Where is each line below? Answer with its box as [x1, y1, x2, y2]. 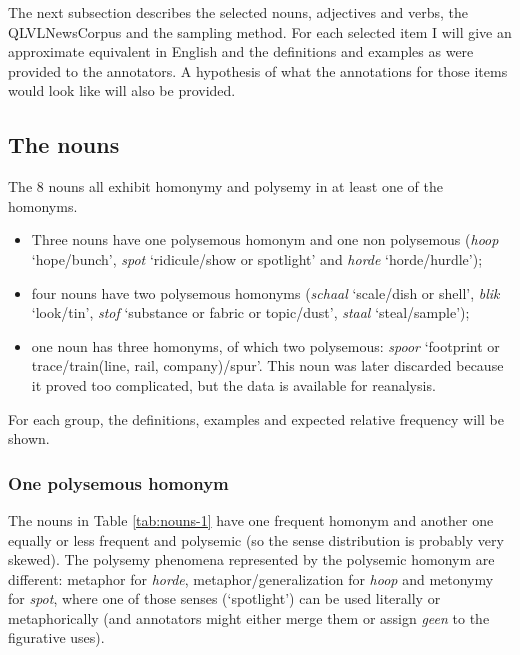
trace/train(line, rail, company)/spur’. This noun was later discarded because [31, 355, 504, 376]
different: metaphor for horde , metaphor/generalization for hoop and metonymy [8, 568, 494, 589]
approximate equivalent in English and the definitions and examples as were [8, 41, 474, 62]
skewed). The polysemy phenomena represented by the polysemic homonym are [8, 549, 495, 570]
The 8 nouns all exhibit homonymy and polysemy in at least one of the [8, 176, 444, 197]
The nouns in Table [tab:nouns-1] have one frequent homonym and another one [8, 509, 494, 530]
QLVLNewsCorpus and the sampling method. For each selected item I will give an [8, 21, 512, 42]
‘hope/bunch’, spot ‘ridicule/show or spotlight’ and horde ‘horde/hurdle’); [31, 248, 483, 269]
